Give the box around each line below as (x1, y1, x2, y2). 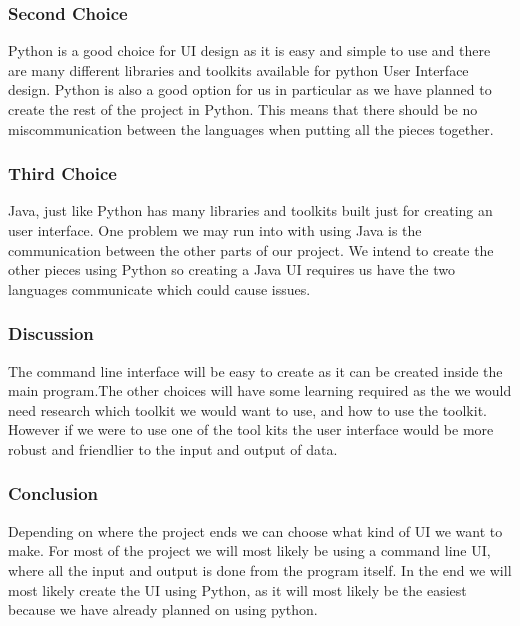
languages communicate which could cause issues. (8, 278, 311, 299)
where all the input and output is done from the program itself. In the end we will (8, 559, 512, 580)
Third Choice (8, 161, 117, 186)
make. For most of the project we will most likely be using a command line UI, (8, 540, 491, 561)
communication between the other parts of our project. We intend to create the (8, 239, 494, 260)
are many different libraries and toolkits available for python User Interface (8, 59, 469, 80)
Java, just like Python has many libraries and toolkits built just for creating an (8, 200, 493, 221)
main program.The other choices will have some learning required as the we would (8, 380, 512, 401)
